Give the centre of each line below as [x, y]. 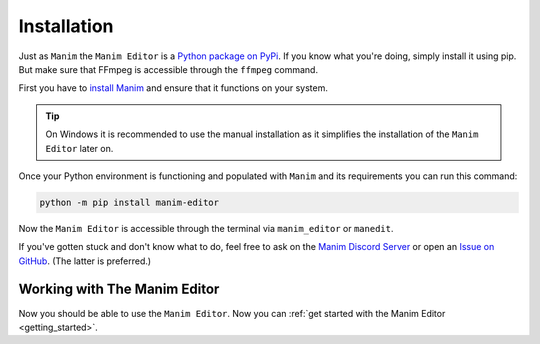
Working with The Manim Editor [119, 289]
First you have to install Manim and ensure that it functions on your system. [173, 88]
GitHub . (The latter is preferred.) [85, 261]
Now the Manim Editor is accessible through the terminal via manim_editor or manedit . [206, 228]
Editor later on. [79, 148]
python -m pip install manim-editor [129, 202]
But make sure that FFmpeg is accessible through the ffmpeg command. [168, 69]
